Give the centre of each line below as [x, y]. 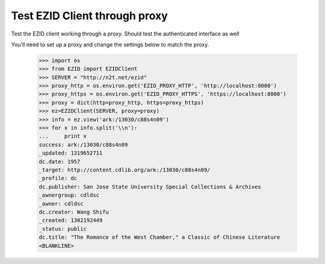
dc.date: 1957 [60, 161]
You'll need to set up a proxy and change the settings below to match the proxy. [110, 45]
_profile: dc [58, 178]
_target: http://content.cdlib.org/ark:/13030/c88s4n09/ [125, 170]
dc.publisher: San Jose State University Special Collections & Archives [150, 187]
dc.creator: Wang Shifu [74, 212]
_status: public [63, 229]
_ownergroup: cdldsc [69, 195]
